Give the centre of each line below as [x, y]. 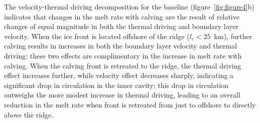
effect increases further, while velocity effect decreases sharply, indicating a [119, 75]
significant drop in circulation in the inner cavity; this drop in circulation [116, 85]
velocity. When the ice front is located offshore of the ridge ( [97, 36]
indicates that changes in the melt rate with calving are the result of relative [122, 16]
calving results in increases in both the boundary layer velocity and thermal [121, 46]
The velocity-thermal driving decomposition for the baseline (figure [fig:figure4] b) [129, 6]
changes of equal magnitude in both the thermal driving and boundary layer [121, 26]
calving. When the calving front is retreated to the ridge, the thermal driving [123, 65]
